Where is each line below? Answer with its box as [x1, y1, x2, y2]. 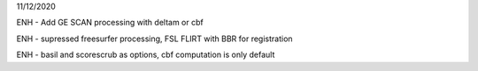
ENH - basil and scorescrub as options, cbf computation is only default [16, 49, 275, 60]
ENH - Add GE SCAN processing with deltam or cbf [16, 18, 204, 28]
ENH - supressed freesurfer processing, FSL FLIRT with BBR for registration [16, 33, 293, 44]
